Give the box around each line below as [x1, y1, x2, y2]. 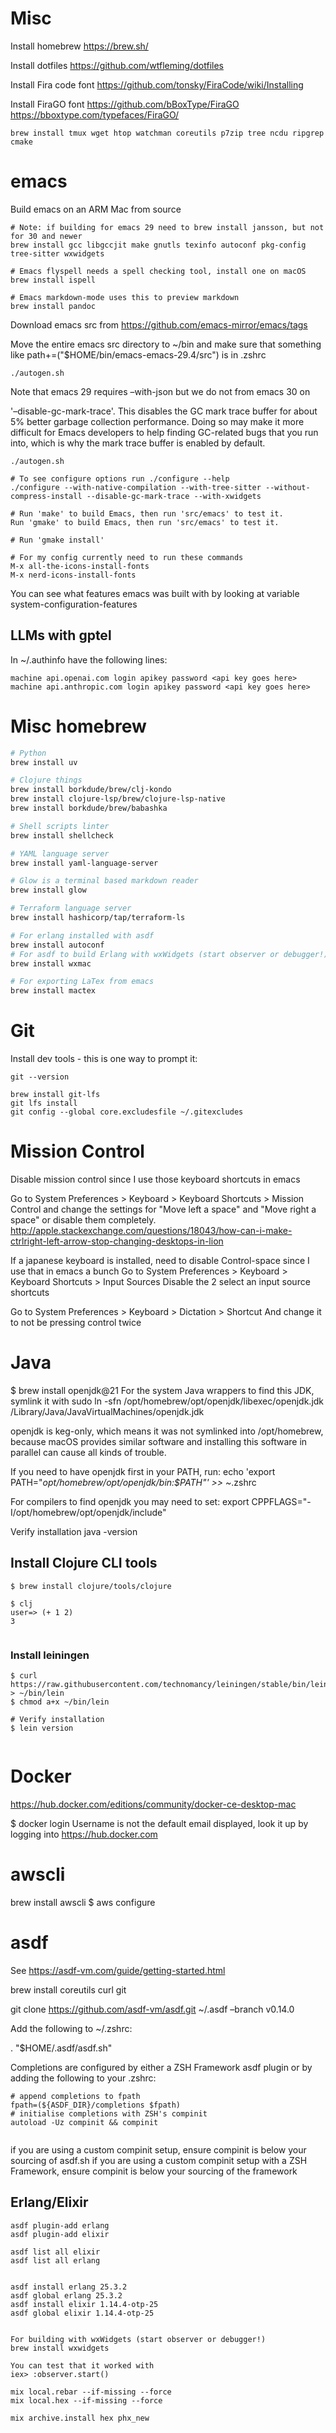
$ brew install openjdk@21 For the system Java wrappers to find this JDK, [10, 1384, 315, 1396]
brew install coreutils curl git [10, 1983, 127, 1996]
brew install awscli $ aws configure [10, 1896, 156, 1908]
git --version [10, 1072, 70, 1082]
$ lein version [10, 1723, 74, 1734]
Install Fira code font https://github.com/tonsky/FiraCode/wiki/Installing [10, 78, 304, 91]
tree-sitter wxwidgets [10, 248, 105, 259]
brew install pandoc [10, 301, 97, 311]
